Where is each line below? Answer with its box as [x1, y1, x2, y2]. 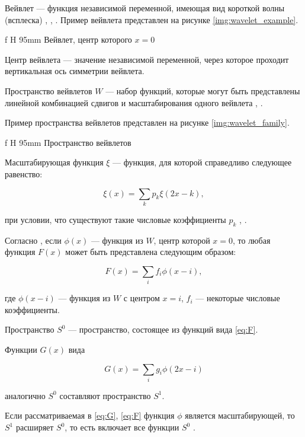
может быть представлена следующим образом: [65, 245, 236, 258]
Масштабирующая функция [5, 156, 104, 168]
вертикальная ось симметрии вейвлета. [5, 65, 145, 77]
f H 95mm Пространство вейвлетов [5, 136, 131, 148]
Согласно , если [5, 234, 62, 246]
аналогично [5, 389, 46, 401]
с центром [123, 292, 160, 304]
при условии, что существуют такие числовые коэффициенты [5, 213, 226, 225]
